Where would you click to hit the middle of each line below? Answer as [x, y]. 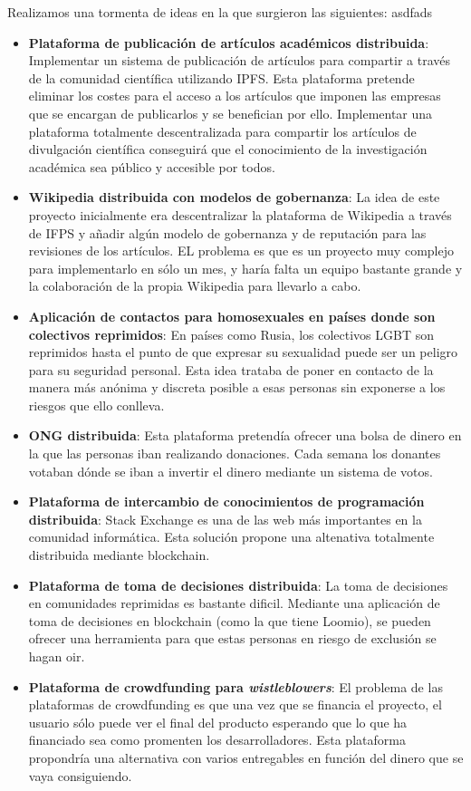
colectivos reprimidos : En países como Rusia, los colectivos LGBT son [231, 334]
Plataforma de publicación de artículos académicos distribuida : [229, 42]
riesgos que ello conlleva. [96, 405]
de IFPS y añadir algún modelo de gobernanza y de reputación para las [227, 232]
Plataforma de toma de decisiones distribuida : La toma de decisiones [238, 585]
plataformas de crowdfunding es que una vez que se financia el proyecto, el [235, 704]
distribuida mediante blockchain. [119, 555]
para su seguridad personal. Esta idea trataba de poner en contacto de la [231, 369]
